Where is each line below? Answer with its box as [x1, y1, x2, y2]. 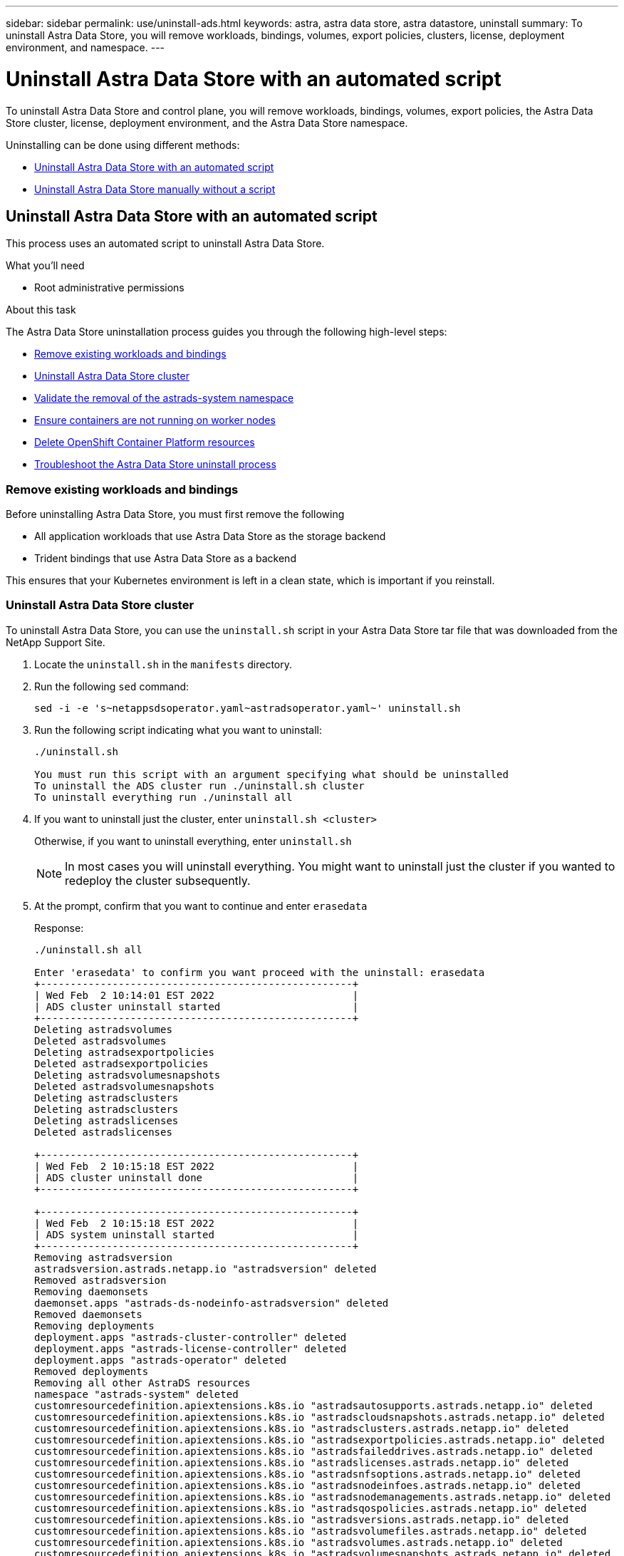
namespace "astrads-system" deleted [34, 1388, 239, 1400]
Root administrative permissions [34, 281, 184, 294]
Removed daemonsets [34, 1308, 142, 1320]
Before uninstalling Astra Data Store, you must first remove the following [6, 508, 345, 521]
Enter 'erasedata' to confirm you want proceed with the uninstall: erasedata [34, 966, 485, 978]
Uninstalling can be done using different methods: [6, 138, 240, 151]
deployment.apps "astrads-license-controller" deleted [34, 1342, 347, 1354]
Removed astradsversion [34, 1274, 167, 1286]
